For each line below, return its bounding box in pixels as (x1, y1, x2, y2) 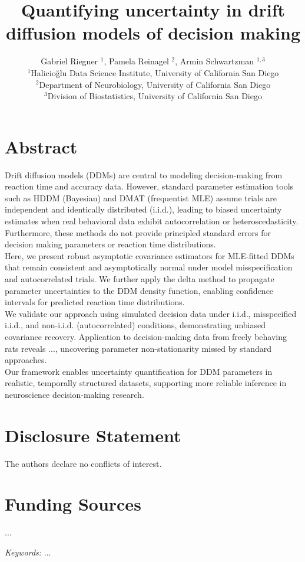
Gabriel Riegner (41, 55, 98, 67)
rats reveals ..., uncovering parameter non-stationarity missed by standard (5, 342, 272, 354)
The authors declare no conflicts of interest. (5, 457, 162, 469)
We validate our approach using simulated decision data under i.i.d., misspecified (5, 307, 297, 319)
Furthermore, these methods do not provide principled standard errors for (5, 226, 271, 238)
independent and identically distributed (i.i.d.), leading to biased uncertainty (5, 203, 282, 215)
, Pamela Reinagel (104, 55, 169, 67)
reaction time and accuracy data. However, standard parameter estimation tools (5, 180, 294, 192)
